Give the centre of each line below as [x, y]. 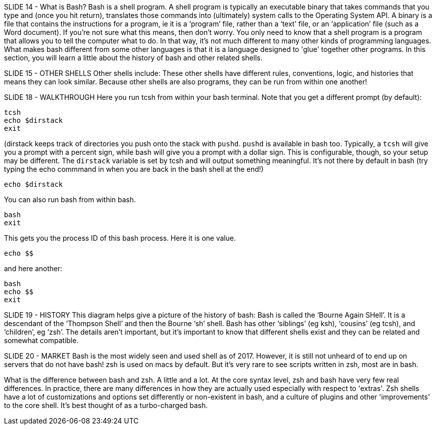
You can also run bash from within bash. [70, 200]
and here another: [33, 268]
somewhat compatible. [41, 340]
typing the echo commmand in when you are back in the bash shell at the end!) [134, 169]
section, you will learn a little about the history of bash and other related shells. [133, 58]
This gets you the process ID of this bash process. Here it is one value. [120, 238]
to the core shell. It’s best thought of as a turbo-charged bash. [106, 405]
